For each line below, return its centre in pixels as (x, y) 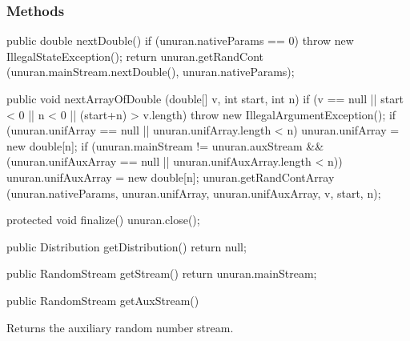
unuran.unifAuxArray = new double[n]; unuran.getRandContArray (171, 177)
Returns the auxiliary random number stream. (120, 327)
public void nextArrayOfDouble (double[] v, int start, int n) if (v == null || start (205, 98)
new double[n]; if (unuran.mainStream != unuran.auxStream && (165, 145)
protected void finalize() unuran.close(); (103, 220)
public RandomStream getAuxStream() (103, 300)
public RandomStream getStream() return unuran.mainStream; (162, 273)
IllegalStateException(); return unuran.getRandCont (135, 56)
